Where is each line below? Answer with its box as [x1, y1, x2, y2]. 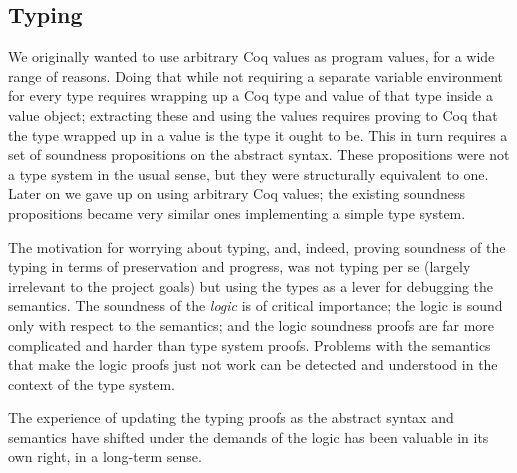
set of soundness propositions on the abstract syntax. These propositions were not [8, 144, 510, 165]
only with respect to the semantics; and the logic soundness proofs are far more [8, 314, 495, 335]
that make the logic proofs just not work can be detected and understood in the [8, 354, 498, 375]
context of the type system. [8, 373, 175, 394]
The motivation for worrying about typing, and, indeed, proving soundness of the [8, 236, 506, 257]
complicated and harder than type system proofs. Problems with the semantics [8, 334, 491, 355]
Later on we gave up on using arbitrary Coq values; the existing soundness [8, 183, 465, 204]
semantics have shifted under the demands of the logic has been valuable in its [8, 426, 489, 447]
